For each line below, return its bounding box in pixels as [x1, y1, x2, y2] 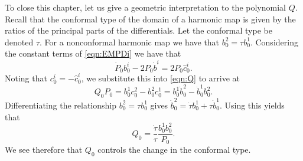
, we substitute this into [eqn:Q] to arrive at [81, 72, 240, 84]
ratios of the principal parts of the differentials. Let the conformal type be [5, 24, 272, 37]
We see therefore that [5, 143, 83, 156]
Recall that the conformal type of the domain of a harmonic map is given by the [5, 12, 296, 25]
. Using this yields [219, 98, 285, 111]
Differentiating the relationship [5, 98, 116, 111]
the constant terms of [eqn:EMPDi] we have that [5, 47, 181, 60]
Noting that [5, 72, 47, 84]
